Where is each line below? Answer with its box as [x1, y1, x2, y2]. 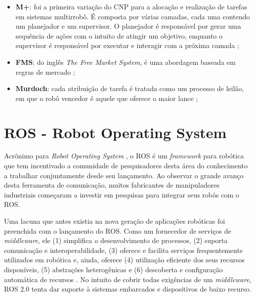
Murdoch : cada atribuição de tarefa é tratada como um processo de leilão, [15, 83, 244, 94]
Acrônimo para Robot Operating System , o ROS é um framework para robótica [4, 150, 244, 161]
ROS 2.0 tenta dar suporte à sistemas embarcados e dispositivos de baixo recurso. [4, 284, 252, 294]
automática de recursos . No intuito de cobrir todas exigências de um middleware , [4, 274, 252, 284]
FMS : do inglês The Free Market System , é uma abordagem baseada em [15, 56, 236, 67]
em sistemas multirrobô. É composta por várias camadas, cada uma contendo [15, 11, 250, 21]
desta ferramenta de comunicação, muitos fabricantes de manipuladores [4, 180, 220, 190]
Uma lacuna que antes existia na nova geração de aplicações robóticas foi [4, 216, 225, 226]
